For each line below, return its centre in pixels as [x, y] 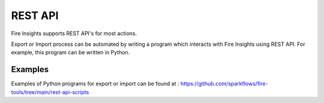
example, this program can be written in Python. [70, 52]
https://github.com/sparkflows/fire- [224, 84]
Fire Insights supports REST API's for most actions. [74, 33]
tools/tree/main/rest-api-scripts [50, 92]
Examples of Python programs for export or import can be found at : [95, 84]
